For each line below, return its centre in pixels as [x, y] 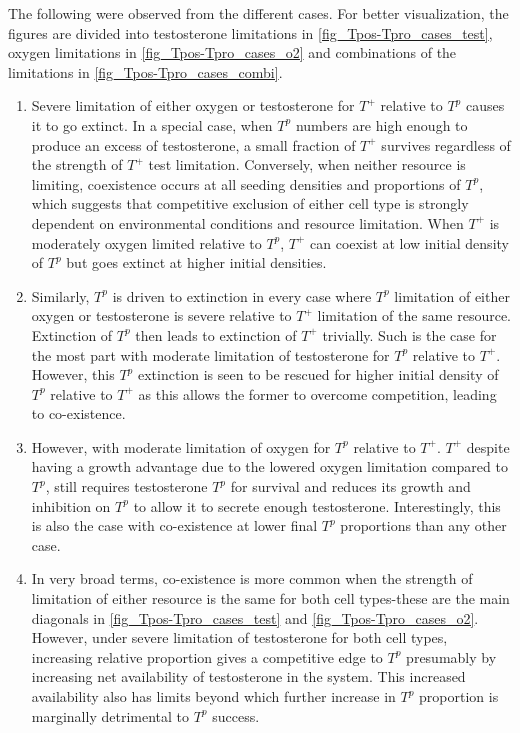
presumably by [451, 656]
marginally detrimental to [110, 715]
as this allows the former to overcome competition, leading [317, 393]
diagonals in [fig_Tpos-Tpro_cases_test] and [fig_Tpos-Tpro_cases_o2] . [255, 617]
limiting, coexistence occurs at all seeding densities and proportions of [246, 183]
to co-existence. [78, 413]
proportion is [459, 696]
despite [488, 446]
